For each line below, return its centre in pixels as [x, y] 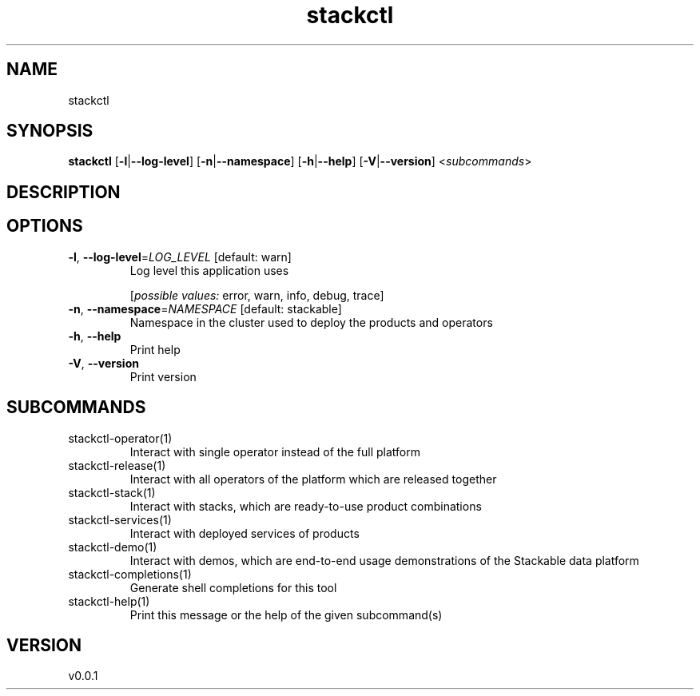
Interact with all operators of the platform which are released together [313, 479]
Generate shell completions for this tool [233, 587]
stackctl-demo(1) [113, 547]
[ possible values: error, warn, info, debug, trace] [257, 295]
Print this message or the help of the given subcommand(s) [286, 614]
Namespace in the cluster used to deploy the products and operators [311, 322]
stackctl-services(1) [120, 519]
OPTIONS [45, 226]
